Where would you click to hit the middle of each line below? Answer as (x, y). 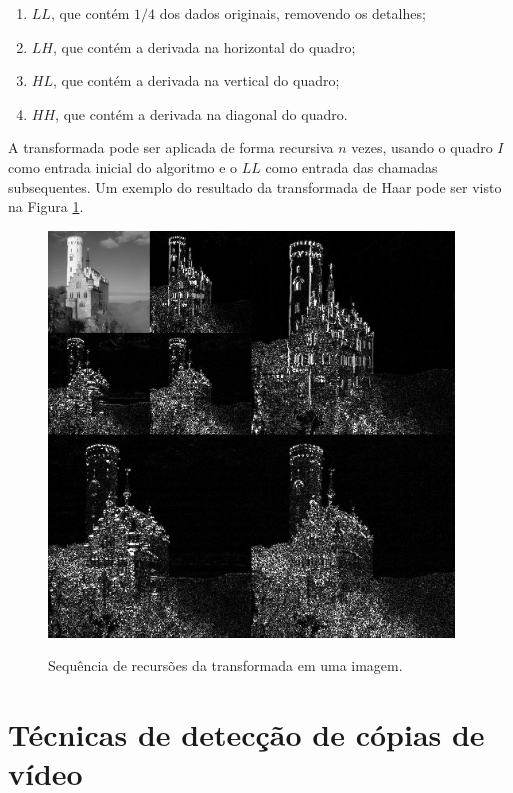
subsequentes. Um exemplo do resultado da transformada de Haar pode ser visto (255, 186)
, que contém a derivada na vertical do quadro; (196, 80)
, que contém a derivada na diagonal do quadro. (201, 113)
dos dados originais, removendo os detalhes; (292, 13)
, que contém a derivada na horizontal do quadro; (204, 46)
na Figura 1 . (46, 206)
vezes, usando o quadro (422, 147)
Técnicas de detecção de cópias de (246, 734)
